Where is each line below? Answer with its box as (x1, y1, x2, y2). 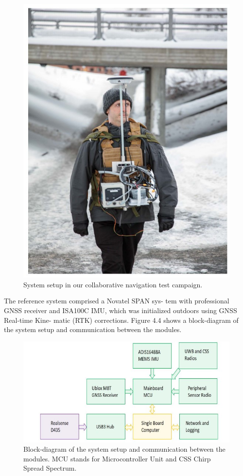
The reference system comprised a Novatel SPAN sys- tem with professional (4, 296, 229, 306)
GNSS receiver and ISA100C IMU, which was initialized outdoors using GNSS (4, 305, 237, 316)
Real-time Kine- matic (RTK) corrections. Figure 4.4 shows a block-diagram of (4, 315, 239, 325)
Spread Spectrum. (23, 463, 77, 473)
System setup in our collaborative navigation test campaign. (23, 279, 203, 289)
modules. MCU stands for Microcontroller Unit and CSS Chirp (23, 453, 211, 463)
